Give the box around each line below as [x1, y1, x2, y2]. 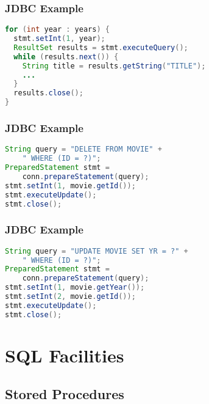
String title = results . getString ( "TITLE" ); [22, 61, 206, 70]
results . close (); [13, 89, 83, 98]
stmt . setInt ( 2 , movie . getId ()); [5, 292, 136, 301]
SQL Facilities [5, 342, 124, 367]
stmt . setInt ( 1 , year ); [13, 34, 105, 43]
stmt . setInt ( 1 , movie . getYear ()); [5, 283, 145, 292]
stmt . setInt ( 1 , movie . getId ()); [5, 181, 136, 190]
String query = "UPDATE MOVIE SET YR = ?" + [5, 246, 188, 255]
